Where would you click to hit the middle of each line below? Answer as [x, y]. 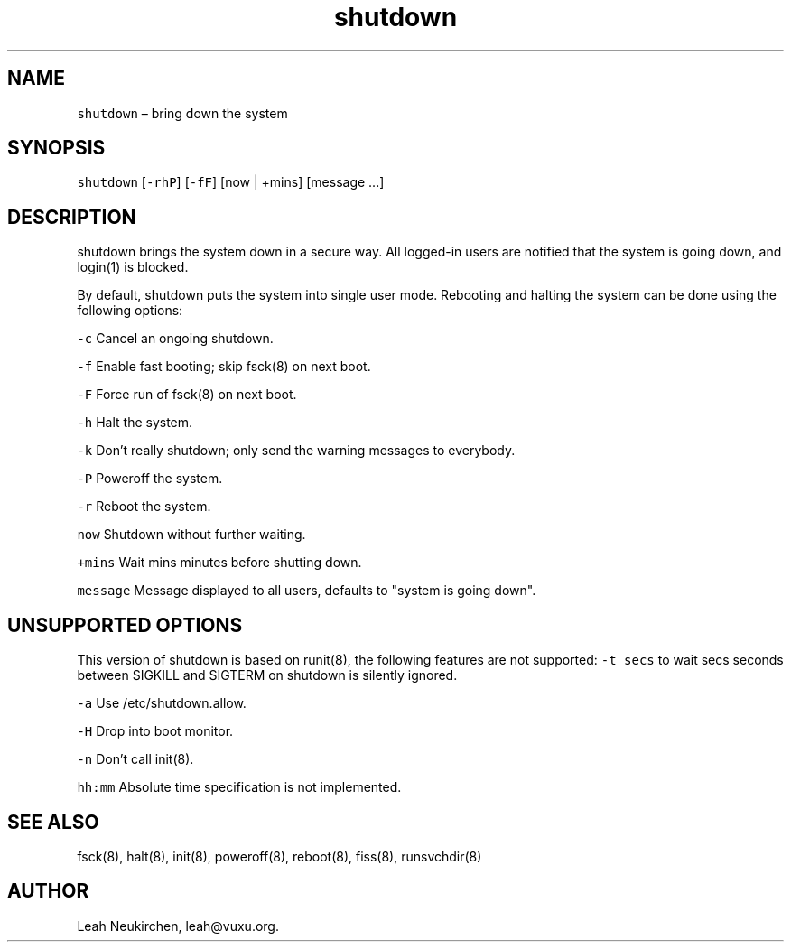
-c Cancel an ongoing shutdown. [175, 339]
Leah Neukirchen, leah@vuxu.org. [178, 926]
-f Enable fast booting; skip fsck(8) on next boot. [224, 367]
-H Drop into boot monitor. [155, 731]
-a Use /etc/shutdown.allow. [162, 703]
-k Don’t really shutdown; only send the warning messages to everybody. [296, 451]
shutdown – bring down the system [182, 113]
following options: [130, 311]
